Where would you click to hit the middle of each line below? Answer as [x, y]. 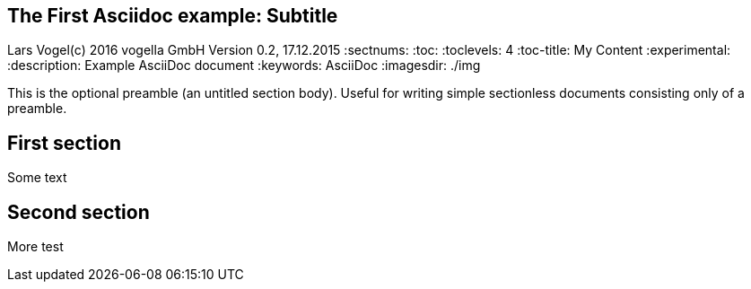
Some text [37, 178]
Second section [79, 212]
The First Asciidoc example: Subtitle [173, 16]
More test [35, 247]
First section [64, 143]
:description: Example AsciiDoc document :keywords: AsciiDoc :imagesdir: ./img [244, 66]
